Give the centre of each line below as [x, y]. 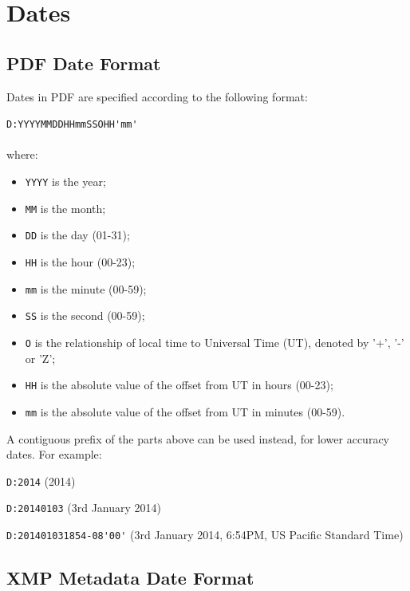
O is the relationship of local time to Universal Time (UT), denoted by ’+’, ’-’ [215, 342]
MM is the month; [65, 208]
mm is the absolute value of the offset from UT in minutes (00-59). [185, 411]
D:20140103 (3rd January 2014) [84, 508]
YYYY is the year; [65, 181]
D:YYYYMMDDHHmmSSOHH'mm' [72, 125]
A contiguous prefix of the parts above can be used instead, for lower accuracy [198, 438]
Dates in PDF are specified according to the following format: [157, 96]
